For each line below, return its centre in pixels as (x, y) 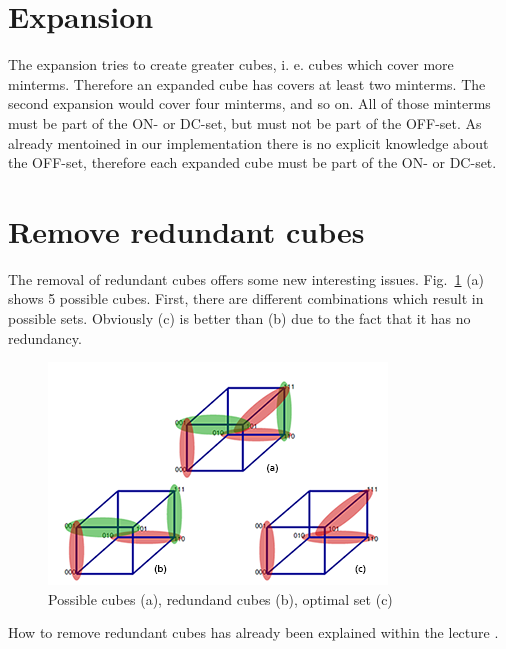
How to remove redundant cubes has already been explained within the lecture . (253, 632)
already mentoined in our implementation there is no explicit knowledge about (248, 142)
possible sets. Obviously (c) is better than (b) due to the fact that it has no (239, 318)
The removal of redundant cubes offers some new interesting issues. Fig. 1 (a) (246, 278)
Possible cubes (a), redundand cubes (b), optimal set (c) (220, 598)
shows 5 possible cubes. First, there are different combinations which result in (246, 298)
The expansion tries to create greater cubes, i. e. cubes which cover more (231, 64)
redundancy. (45, 337)
